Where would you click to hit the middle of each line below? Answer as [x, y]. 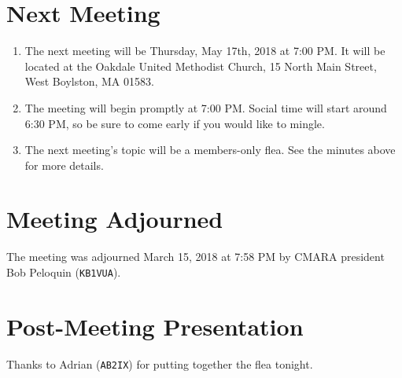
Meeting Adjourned [115, 219]
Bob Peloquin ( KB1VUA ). [64, 272]
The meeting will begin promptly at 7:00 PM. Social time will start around [206, 107]
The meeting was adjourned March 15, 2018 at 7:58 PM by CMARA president [195, 257]
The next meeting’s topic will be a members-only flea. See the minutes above [210, 150]
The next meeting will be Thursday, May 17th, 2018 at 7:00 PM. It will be [205, 51]
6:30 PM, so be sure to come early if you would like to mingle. [175, 123]
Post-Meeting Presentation [155, 326]
